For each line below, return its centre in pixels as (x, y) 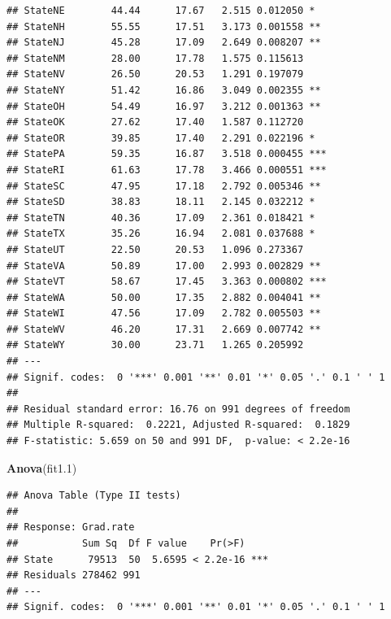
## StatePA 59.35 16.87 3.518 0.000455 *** (167, 154)
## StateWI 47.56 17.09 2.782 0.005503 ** (164, 314)
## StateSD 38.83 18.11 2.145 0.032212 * (161, 202)
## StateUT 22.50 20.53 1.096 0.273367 (155, 249)
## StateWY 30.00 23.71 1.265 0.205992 (155, 345)
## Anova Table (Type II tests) (94, 496)
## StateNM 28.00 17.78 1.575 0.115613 (155, 58)
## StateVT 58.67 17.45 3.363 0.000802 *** (167, 282)
